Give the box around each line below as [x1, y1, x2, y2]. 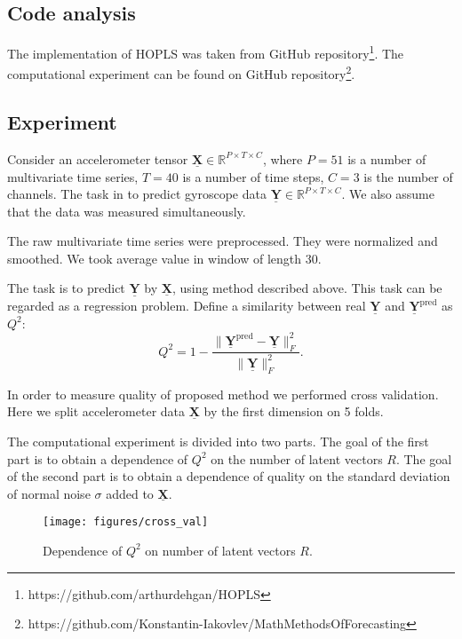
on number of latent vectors [145, 540, 296, 559]
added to [106, 484, 154, 502]
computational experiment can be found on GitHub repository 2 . [7, 62, 355, 83]
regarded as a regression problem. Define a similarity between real [7, 296, 366, 315]
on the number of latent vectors [211, 449, 383, 468]
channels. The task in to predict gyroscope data [7, 185, 267, 203]
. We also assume [341, 185, 434, 203]
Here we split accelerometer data [7, 402, 186, 421]
